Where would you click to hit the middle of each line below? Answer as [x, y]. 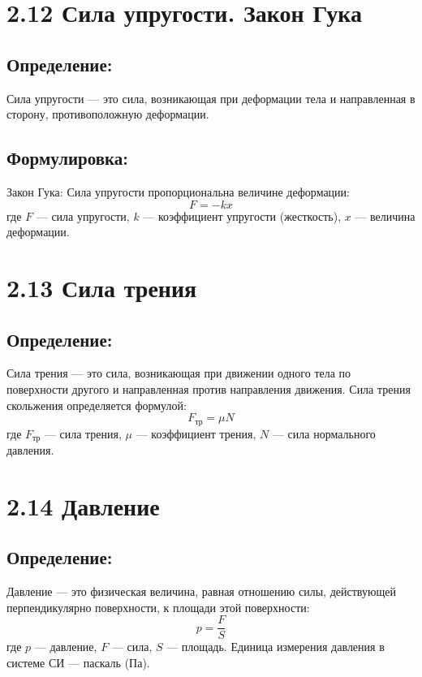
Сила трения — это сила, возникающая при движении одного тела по [179, 373]
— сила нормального [324, 433]
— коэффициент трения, [196, 433]
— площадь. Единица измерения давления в [276, 647]
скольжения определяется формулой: [97, 405]
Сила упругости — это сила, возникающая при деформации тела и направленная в [211, 98]
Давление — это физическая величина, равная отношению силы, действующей [201, 591]
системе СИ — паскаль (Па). [78, 663]
